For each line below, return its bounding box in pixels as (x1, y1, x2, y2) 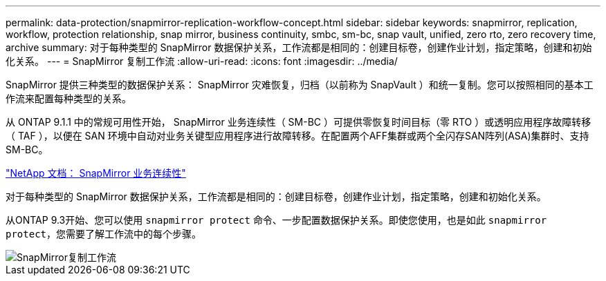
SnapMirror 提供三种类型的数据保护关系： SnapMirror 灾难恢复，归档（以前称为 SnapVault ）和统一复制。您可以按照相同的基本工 (6, 79, 594, 90)
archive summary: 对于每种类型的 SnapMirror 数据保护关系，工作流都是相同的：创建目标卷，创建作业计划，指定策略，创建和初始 (6, 41, 592, 53)
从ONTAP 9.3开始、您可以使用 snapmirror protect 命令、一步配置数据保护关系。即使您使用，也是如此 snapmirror (6, 214, 547, 226)
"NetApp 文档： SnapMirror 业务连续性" (6, 167, 186, 179)
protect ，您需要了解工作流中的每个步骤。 (6, 228, 202, 240)
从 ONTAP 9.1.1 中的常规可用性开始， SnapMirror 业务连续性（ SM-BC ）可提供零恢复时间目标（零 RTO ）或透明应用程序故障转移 (6, 116, 591, 128)
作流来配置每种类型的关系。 (6, 93, 131, 104)
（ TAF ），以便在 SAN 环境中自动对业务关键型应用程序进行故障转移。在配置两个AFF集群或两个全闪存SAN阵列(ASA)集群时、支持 (6, 130, 589, 142)
